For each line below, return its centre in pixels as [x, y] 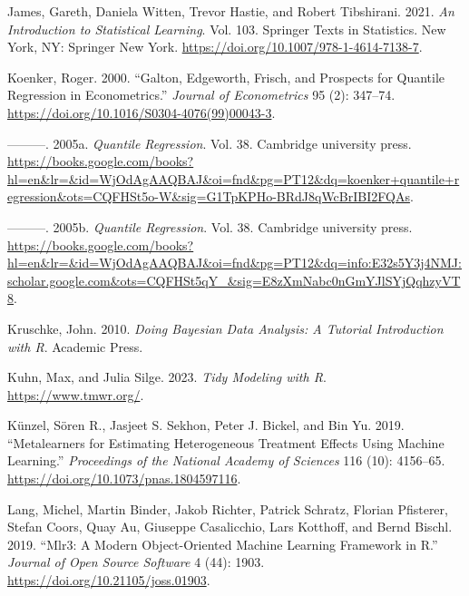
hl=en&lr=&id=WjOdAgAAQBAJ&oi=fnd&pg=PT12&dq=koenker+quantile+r [234, 178]
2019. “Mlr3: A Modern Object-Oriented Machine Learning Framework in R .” [223, 544]
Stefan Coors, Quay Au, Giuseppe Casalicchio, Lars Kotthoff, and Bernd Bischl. [230, 527]
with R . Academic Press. [75, 346]
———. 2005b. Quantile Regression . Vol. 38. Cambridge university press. [210, 226]
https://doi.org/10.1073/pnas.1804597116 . [124, 479]
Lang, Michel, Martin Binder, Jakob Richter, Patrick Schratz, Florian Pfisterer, [228, 508]
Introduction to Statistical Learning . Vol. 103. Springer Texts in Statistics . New [227, 29]
